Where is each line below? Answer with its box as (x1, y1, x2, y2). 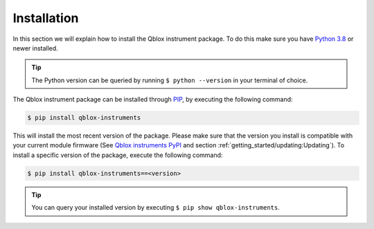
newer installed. (12, 44, 58, 52)
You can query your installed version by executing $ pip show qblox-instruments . (31, 203, 280, 212)
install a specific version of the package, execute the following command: (12, 151, 223, 159)
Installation (12, 10, 79, 26)
